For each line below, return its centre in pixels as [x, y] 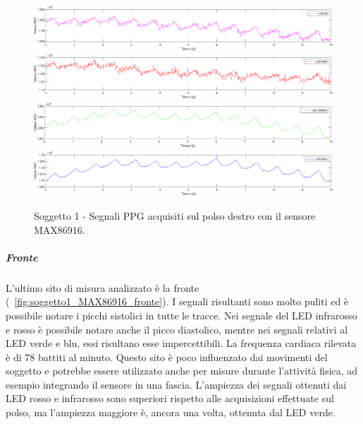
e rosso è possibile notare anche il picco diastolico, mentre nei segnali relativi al [177, 329]
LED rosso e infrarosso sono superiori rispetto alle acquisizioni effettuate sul [170, 398]
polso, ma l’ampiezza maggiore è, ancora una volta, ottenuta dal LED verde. [171, 412]
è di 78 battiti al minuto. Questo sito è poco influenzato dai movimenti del [167, 357]
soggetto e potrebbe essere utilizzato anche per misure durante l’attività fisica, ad [182, 371]
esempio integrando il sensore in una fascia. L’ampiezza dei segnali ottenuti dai [176, 384]
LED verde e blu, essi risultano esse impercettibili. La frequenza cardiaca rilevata [181, 343]
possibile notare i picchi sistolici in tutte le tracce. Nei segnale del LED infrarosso [181, 315]
